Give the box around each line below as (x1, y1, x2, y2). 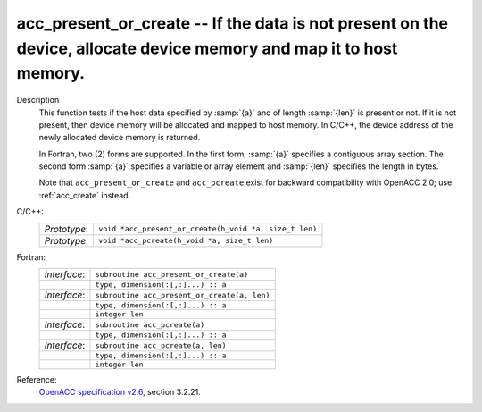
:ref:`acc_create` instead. (38, 189, 131, 200)
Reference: (16, 374, 57, 385)
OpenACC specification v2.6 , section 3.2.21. (38, 387, 201, 398)
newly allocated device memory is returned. (38, 132, 201, 143)
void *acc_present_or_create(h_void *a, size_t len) (98, 224, 318, 234)
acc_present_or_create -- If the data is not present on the (16, 13, 448, 33)
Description (16, 95, 60, 105)
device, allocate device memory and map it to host (16, 38, 398, 58)
